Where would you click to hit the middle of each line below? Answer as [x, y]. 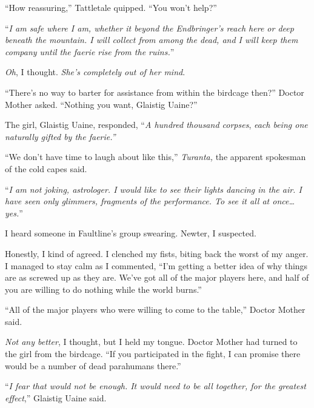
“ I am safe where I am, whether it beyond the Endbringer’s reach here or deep [149, 28]
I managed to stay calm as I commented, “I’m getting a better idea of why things [156, 265]
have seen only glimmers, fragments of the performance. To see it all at [137, 201]
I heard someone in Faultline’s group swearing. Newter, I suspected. [131, 233]
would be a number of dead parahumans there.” [93, 365]
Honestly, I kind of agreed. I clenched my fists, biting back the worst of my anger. [157, 253]
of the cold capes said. [46, 168]
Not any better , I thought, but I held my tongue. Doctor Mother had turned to [151, 342]
